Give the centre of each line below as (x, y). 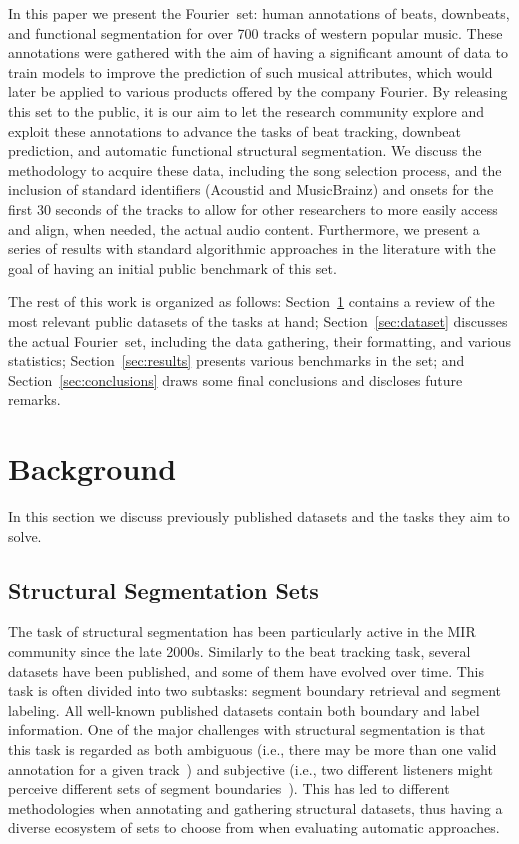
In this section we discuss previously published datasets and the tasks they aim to (259, 516)
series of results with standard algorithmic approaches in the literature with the (252, 248)
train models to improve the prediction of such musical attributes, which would (250, 71)
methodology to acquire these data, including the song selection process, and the (255, 169)
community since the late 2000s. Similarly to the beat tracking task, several (239, 650)
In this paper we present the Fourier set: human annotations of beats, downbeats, (259, 13)
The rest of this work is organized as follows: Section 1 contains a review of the (251, 301)
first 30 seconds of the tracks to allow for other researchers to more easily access (253, 208)
